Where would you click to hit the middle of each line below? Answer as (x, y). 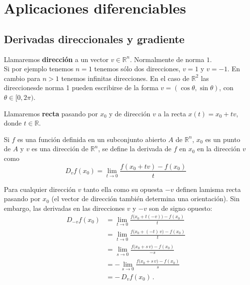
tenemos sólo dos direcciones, (137, 69)
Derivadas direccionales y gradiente (94, 39)
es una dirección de (60, 149)
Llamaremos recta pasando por (51, 113)
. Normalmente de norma (167, 59)
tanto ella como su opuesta (123, 189)
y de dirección (130, 113)
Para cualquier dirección (40, 189)
